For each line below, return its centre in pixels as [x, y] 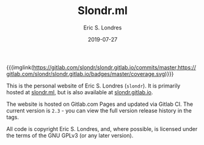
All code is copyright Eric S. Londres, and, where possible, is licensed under [102, 128]
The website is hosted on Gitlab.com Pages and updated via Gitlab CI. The [100, 104]
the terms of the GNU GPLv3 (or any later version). [70, 135]
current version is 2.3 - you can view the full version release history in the [99, 110]
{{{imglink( [20, 67]
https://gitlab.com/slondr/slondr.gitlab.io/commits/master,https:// [115, 67]
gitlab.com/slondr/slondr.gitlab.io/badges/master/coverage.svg [86, 73]
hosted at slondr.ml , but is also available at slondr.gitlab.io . [80, 92]
